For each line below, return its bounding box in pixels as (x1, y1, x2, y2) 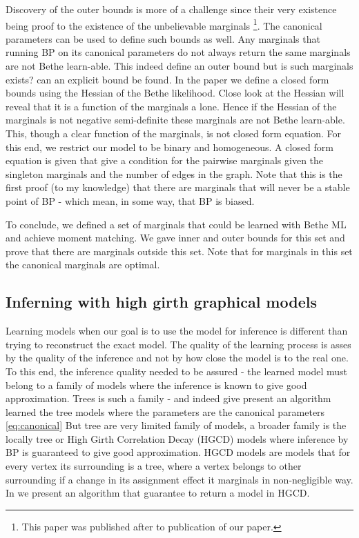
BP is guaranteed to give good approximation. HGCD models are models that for (6, 445, 351, 459)
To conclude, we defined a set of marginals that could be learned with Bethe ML (6, 217, 347, 231)
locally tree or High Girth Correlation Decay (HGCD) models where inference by (6, 431, 349, 446)
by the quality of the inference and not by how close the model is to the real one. (6, 350, 349, 365)
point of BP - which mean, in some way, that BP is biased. (6, 193, 255, 208)
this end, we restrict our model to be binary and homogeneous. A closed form (6, 139, 333, 154)
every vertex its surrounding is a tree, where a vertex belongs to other (6, 459, 302, 473)
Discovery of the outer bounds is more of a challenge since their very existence (6, 2, 337, 16)
